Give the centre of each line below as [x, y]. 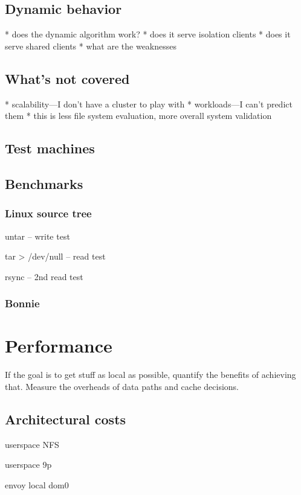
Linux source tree [48, 213]
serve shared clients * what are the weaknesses [91, 46]
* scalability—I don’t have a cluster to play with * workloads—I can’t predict [149, 104]
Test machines [50, 148]
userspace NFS [32, 444]
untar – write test [37, 236]
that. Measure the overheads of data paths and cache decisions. [122, 386]
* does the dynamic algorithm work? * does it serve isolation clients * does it [148, 34]
